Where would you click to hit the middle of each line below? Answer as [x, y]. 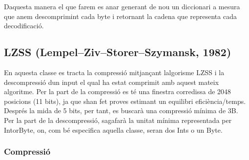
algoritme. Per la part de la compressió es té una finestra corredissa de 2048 [118, 91]
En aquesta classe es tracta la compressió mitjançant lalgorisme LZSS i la [114, 72]
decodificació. [24, 26]
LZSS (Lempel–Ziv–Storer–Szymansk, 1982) [118, 52]
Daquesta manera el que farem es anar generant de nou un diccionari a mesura [122, 6]
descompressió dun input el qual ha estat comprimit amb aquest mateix [112, 82]
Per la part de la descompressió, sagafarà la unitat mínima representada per [118, 120]
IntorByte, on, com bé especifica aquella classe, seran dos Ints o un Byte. [113, 130]
